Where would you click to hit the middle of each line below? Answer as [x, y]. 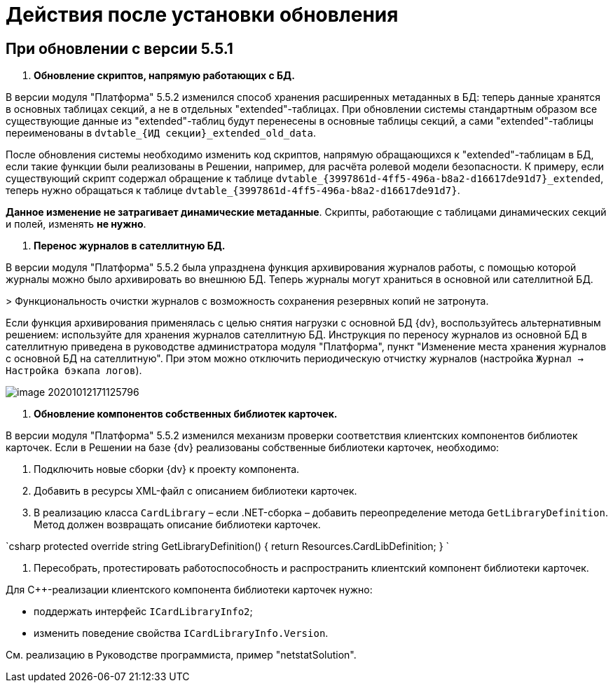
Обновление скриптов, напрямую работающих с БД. [164, 76]
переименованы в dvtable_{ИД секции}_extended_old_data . [161, 133]
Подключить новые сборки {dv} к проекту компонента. [167, 469]
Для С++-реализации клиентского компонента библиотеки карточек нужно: [189, 590]
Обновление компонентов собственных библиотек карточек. [186, 414]
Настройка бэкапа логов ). [74, 371]
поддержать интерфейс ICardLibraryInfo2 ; [143, 612]
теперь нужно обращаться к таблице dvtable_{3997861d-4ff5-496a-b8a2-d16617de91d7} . [233, 191]
